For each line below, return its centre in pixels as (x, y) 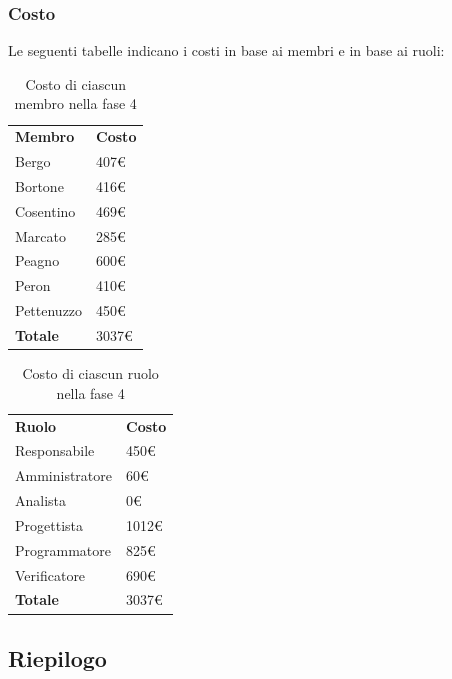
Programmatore (63, 549)
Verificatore (50, 574)
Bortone (39, 185)
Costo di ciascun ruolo (90, 373)
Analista (41, 500)
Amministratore (63, 475)
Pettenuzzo (49, 310)
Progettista (49, 524)
